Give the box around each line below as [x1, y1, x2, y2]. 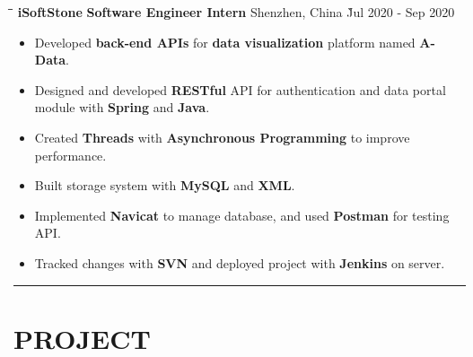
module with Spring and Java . [34, 98, 210, 117]
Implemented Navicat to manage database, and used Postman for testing [34, 205, 450, 224]
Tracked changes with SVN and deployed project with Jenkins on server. [34, 253, 445, 272]
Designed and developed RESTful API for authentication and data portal [34, 80, 446, 99]
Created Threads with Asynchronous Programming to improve [34, 127, 410, 146]
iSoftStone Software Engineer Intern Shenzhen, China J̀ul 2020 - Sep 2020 [17, 3, 455, 21]
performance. [34, 145, 107, 164]
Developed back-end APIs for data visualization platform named [34, 32, 416, 51]
